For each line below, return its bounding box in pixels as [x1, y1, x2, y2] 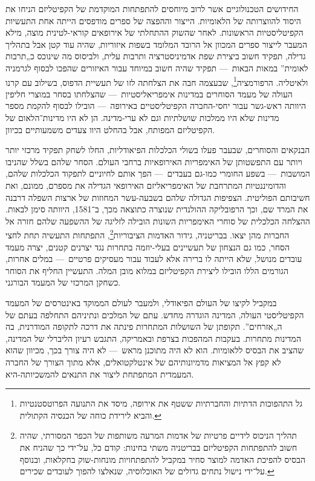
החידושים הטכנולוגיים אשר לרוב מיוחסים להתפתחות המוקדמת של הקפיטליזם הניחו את [5, 2, 299, 15]
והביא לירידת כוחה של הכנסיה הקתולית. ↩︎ [19, 408, 162, 421]
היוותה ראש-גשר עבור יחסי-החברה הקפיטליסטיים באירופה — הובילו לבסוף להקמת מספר [5, 99, 307, 112]
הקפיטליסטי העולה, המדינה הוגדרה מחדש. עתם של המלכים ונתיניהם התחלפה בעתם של [5, 308, 304, 321]
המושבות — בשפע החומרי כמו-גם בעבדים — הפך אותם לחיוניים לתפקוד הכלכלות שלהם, [5, 167, 310, 180]
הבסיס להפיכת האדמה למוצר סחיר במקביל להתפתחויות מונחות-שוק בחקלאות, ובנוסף [19, 453, 305, 465]
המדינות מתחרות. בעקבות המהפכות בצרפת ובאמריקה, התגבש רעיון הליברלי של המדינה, [5, 332, 301, 344]
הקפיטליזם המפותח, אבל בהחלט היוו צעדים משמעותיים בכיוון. [5, 123, 215, 136]
